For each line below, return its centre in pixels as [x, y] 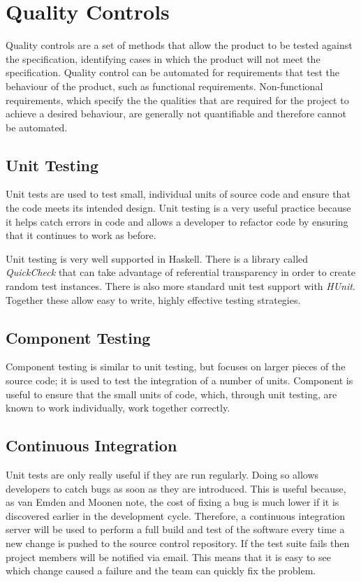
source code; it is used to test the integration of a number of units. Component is [179, 380]
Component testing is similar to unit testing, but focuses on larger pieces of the [176, 366]
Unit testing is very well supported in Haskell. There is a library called [157, 258]
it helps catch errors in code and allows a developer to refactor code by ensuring [177, 221]
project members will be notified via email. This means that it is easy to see [168, 556]
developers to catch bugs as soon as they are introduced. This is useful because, [176, 488]
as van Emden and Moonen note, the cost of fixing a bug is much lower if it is [172, 502]
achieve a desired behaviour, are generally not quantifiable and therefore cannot [176, 114]
